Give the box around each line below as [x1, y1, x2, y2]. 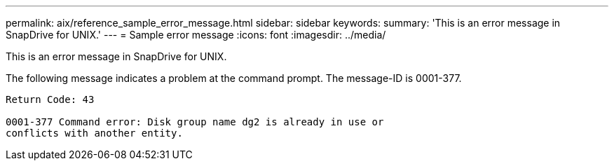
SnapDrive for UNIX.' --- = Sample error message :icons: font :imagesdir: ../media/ [6, 29, 386, 41]
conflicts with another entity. [6, 127, 183, 139]
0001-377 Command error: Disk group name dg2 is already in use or [6, 116, 384, 127]
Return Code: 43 [6, 94, 95, 105]
